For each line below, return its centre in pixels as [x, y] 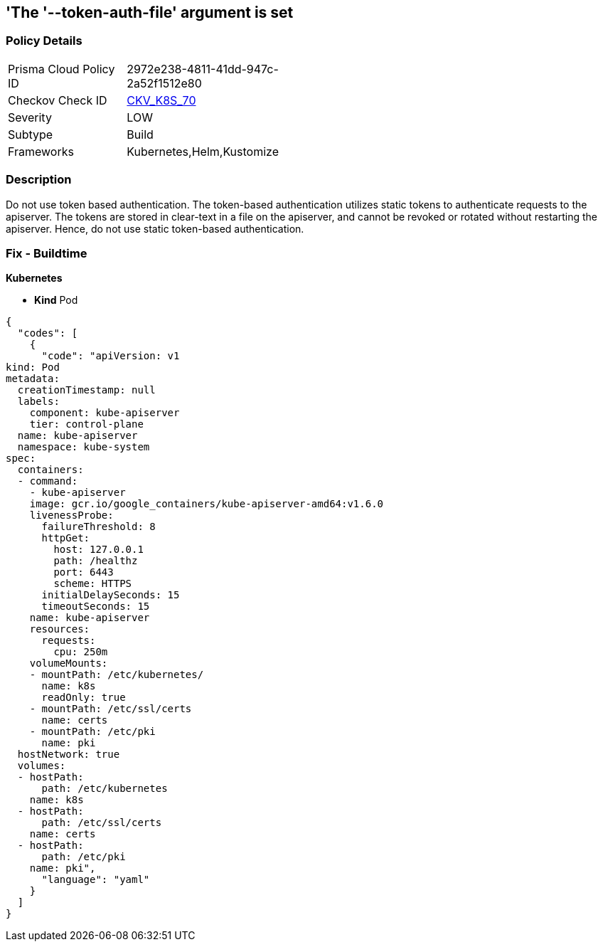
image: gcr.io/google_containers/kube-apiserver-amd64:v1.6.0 [207, 504]
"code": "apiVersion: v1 [111, 356]
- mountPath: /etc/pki [92, 732]
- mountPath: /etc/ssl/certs [111, 709]
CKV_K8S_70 [161, 100]
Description [39, 180]
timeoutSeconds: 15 [96, 607]
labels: [38, 402]
